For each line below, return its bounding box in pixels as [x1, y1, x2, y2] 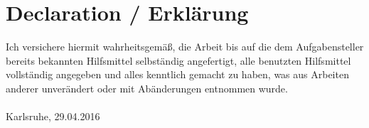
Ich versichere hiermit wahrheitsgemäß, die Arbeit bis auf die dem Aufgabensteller [6, 39, 364, 54]
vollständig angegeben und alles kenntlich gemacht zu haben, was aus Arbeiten [6, 67, 349, 82]
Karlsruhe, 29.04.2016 [6, 109, 100, 124]
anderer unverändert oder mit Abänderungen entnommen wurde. [6, 80, 288, 95]
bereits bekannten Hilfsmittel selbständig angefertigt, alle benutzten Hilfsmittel [6, 53, 351, 68]
